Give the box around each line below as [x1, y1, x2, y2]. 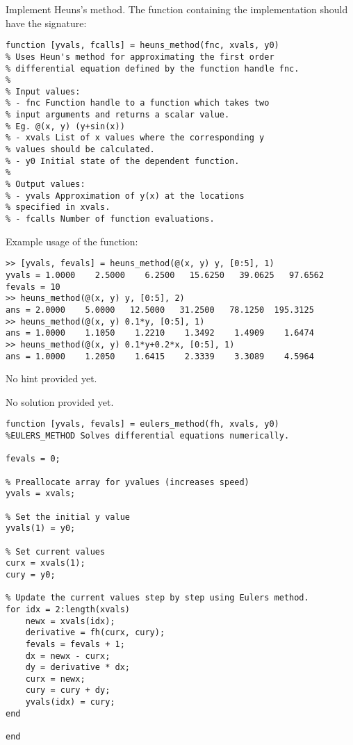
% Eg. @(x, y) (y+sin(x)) [6, 121, 125, 131]
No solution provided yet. [6, 394, 114, 409]
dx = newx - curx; [25, 650, 110, 661]
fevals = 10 [6, 281, 60, 292]
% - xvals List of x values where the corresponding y [6, 133, 265, 143]
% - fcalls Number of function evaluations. [6, 214, 215, 224]
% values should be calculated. [6, 145, 155, 155]
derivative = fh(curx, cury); [25, 628, 165, 638]
